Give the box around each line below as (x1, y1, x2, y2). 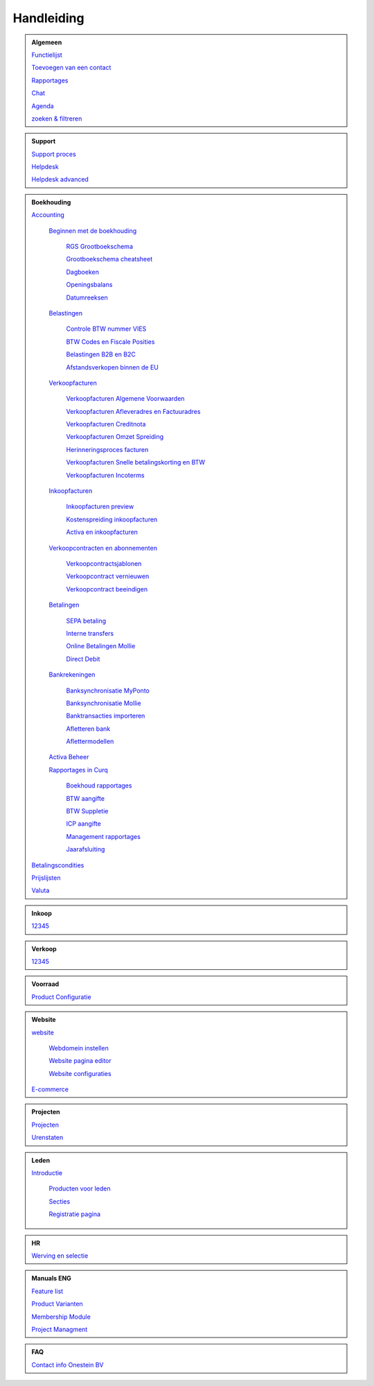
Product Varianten (31, 1300, 83, 1308)
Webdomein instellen (48, 1043, 109, 1052)
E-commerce (31, 1085, 69, 1093)
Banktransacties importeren (66, 711, 145, 720)
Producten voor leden (48, 1184, 111, 1193)
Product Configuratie (31, 992, 91, 1001)
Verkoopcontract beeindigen (66, 584, 148, 593)
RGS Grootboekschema (66, 243, 133, 251)
